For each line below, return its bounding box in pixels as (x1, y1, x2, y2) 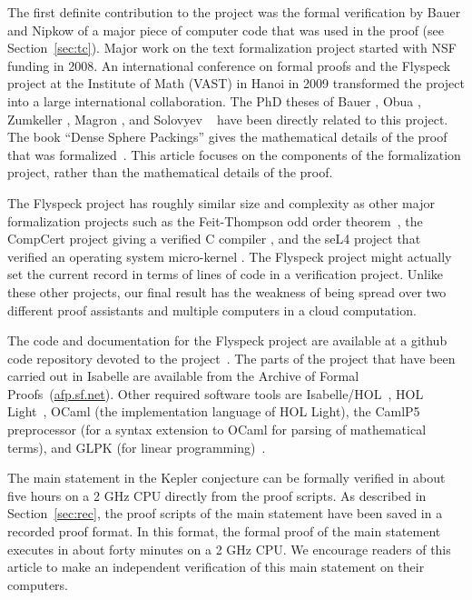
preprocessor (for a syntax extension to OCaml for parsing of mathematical (7, 420, 427, 439)
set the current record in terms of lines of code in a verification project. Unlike (7, 265, 443, 284)
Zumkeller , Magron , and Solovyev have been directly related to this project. (7, 109, 448, 128)
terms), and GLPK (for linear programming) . (7, 437, 266, 456)
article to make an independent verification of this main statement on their (7, 557, 425, 576)
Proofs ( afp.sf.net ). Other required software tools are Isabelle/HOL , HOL (7, 384, 424, 403)
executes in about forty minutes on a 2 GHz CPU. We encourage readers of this (7, 539, 451, 558)
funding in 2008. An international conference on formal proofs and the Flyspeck (7, 55, 451, 75)
